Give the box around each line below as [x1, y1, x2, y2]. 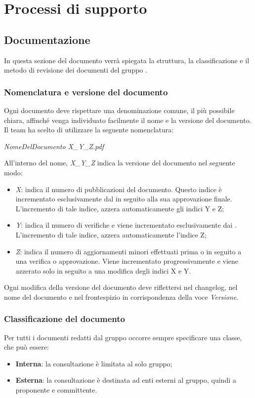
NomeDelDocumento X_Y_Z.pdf [4, 141, 104, 151]
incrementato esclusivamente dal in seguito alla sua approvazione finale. [15, 194, 232, 204]
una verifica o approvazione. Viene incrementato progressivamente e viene [15, 256, 239, 266]
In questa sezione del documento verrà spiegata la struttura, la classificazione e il [4, 55, 250, 65]
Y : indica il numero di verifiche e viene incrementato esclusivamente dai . [15, 220, 237, 230]
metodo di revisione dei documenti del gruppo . [4, 65, 147, 75]
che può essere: [4, 342, 49, 352]
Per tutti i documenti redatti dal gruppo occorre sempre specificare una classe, [4, 332, 242, 342]
